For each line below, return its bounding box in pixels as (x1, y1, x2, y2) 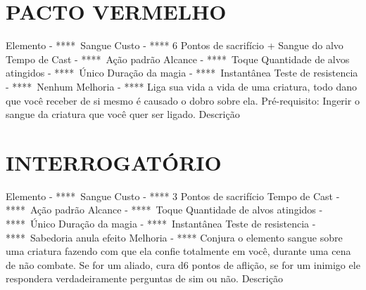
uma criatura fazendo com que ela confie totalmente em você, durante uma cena (6, 244, 351, 258)
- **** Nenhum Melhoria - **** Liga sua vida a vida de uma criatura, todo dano (6, 79, 357, 93)
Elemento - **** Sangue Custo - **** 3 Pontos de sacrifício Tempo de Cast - (6, 188, 340, 203)
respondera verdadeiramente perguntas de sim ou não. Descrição (6, 271, 283, 286)
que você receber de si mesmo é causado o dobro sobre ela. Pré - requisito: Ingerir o (6, 93, 360, 107)
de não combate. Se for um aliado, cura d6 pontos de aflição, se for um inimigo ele (6, 257, 360, 272)
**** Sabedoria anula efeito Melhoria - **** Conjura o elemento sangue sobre (6, 230, 343, 244)
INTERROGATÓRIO (6, 147, 222, 176)
